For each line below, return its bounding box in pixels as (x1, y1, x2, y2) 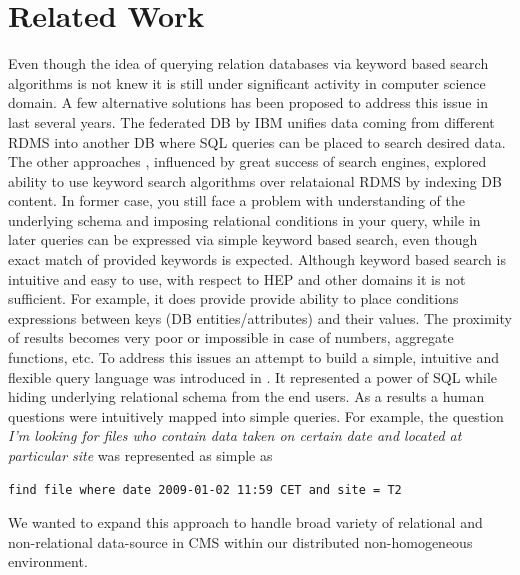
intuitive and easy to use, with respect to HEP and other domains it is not (8, 268, 466, 289)
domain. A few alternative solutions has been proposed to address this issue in (8, 92, 488, 113)
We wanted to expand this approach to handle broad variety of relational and (8, 512, 483, 533)
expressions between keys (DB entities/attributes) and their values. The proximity (8, 307, 512, 328)
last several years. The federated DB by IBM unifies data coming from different (8, 111, 495, 132)
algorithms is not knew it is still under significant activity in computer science (8, 72, 486, 93)
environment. (8, 551, 88, 572)
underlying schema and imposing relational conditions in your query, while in (8, 209, 481, 230)
